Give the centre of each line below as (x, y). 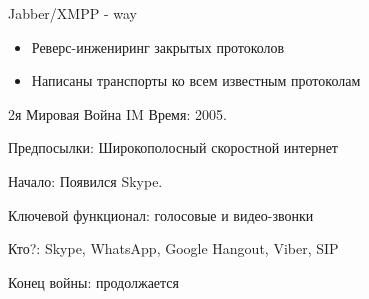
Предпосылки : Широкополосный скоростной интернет (173, 147)
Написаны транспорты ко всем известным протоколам (196, 80)
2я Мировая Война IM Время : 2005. (117, 113)
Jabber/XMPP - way (72, 13)
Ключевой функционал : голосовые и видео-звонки (161, 214)
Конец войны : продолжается (94, 281)
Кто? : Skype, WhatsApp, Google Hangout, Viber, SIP (173, 248)
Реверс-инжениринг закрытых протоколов (158, 46)
